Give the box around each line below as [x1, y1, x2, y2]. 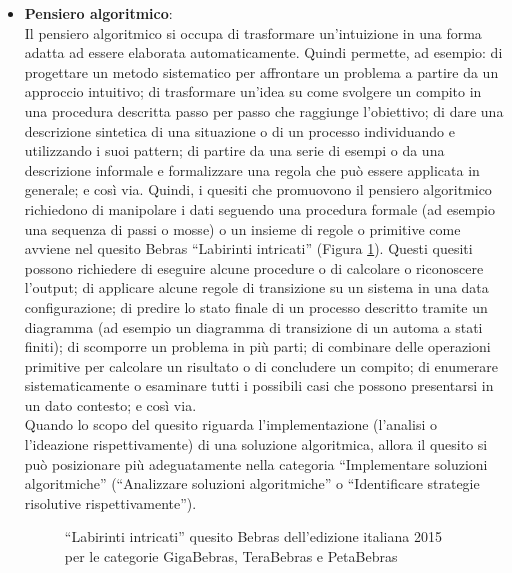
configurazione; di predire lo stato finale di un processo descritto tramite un [24, 296, 488, 317]
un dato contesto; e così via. [24, 394, 197, 415]
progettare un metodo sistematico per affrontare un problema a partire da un [24, 61, 499, 82]
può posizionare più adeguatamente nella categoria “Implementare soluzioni [24, 453, 488, 474]
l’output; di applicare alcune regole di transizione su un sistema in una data [24, 277, 489, 298]
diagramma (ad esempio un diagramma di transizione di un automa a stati [24, 316, 483, 337]
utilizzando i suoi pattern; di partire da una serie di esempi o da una [24, 140, 445, 161]
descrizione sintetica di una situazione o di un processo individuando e [24, 120, 456, 141]
